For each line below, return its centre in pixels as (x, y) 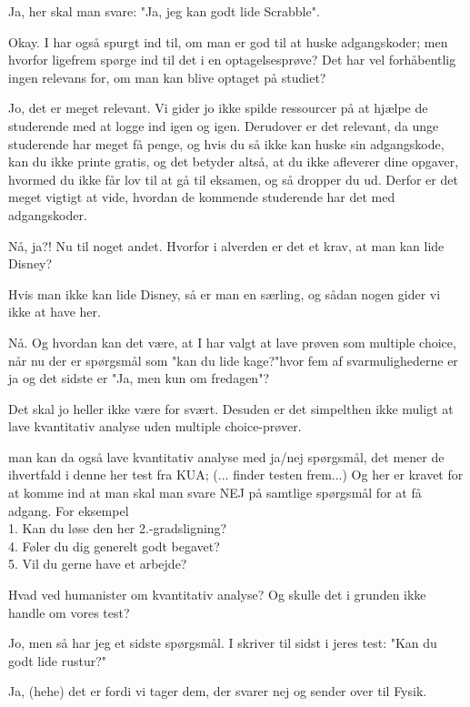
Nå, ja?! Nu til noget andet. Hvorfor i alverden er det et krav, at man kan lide (226, 245)
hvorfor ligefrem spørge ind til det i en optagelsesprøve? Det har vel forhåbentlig (232, 60)
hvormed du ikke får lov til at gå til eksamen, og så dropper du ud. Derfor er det (233, 179)
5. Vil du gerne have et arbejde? (98, 564)
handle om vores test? (69, 612)
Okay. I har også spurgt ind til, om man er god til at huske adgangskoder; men (228, 41)
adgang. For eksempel (69, 510)
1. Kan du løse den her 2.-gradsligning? (118, 528)
